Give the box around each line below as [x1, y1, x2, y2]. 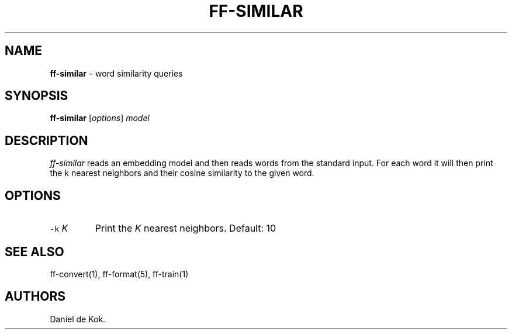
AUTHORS [5, 289, 66, 304]
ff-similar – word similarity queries [50, 68, 183, 78]
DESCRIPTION [5, 133, 88, 148]
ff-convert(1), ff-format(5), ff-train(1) [50, 268, 189, 279]
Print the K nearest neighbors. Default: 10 [95, 222, 276, 235]
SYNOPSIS [5, 88, 68, 104]
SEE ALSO [5, 244, 64, 259]
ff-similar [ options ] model [50, 113, 150, 123]
